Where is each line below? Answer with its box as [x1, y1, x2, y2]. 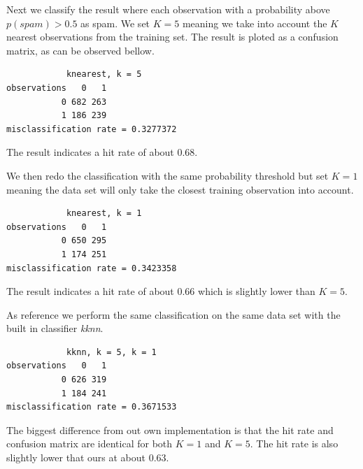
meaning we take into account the [182, 15, 327, 30]
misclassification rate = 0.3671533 [6, 402, 177, 412]
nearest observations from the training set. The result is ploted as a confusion [6, 29, 339, 44]
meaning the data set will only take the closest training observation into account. [6, 182, 354, 196]
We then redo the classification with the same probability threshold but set [6, 168, 329, 182]
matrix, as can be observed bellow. [6, 43, 155, 57]
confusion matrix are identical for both [6, 436, 173, 451]
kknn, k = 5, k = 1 [66, 347, 157, 357]
